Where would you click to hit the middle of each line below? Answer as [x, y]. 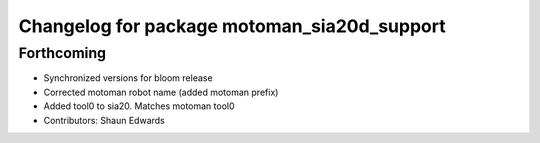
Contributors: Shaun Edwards [104, 120]
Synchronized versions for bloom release [128, 78]
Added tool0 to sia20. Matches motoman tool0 [139, 106]
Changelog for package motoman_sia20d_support [232, 26]
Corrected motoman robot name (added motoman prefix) [161, 92]
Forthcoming [62, 53]
